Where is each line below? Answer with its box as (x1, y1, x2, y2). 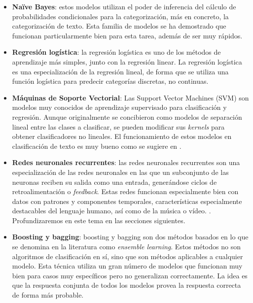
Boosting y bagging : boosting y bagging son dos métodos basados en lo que (12, 232, 249, 242)
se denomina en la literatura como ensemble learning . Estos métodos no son (12, 241, 241, 252)
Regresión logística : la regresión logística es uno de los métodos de (12, 47, 221, 57)
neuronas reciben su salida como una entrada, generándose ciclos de (12, 176, 217, 187)
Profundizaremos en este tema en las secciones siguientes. (12, 215, 185, 225)
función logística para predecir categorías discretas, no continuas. (12, 76, 209, 86)
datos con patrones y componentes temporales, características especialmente (12, 196, 242, 206)
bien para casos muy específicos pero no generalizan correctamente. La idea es (12, 270, 248, 280)
